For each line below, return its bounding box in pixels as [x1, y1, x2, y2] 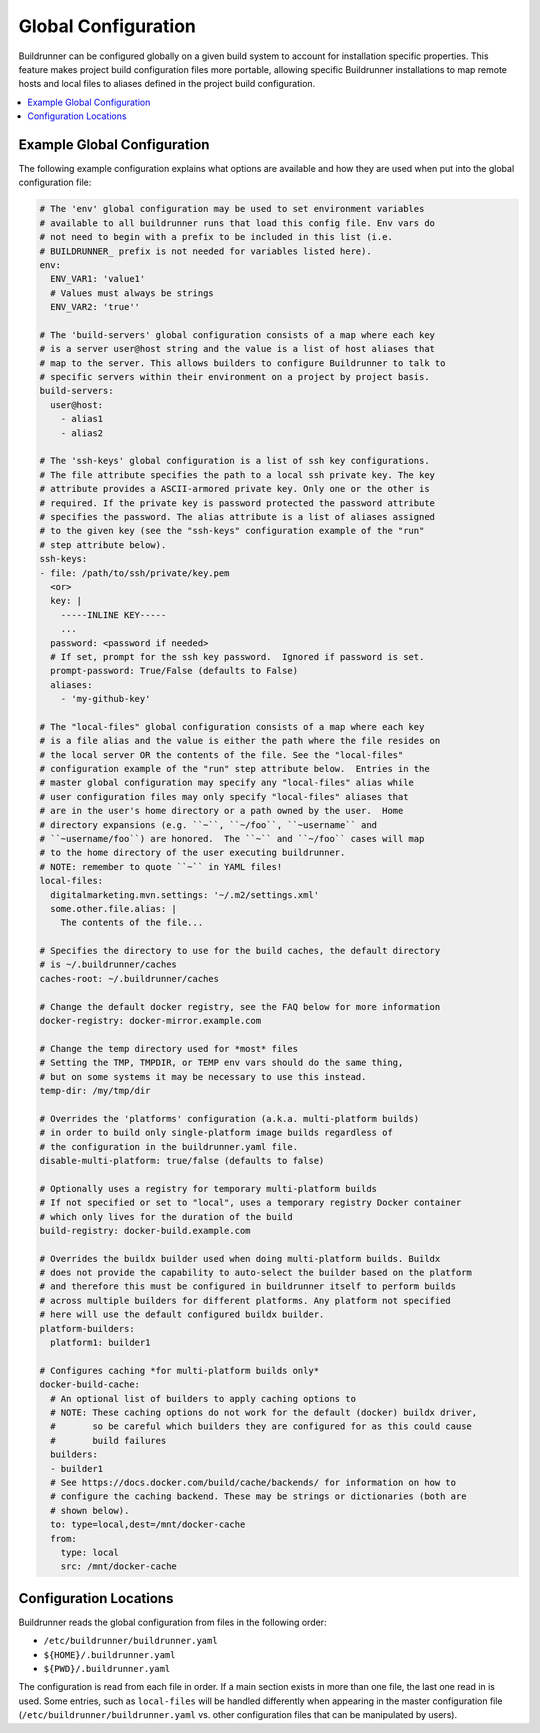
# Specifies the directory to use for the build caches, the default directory [39, 945, 441, 957]
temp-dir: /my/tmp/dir [39, 1085, 151, 1096]
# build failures [50, 1435, 167, 1446]
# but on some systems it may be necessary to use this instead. [39, 1071, 367, 1082]
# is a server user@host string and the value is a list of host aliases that [39, 343, 435, 355]
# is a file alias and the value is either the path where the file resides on [39, 735, 441, 747]
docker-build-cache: [39, 1379, 140, 1390]
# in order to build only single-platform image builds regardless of [39, 1127, 394, 1139]
